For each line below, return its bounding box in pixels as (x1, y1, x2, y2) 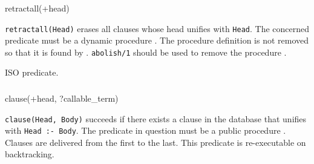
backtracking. (5, 148, 54, 160)
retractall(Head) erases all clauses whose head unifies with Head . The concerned (5, 22, 310, 34)
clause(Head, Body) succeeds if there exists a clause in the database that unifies (5, 112, 307, 125)
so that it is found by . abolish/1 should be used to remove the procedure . (5, 45, 287, 58)
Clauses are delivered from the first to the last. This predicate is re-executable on (5, 136, 306, 148)
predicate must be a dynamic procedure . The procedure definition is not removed (5, 34, 309, 47)
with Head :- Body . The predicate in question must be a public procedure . (5, 124, 286, 137)
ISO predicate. (5, 66, 59, 79)
